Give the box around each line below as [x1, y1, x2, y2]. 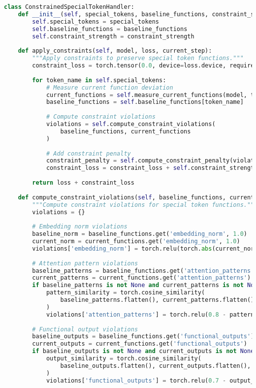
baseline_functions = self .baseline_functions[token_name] [46, 98, 244, 106]
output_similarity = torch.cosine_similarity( [46, 355, 201, 362]
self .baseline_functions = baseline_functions [32, 25, 188, 32]
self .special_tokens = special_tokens [32, 18, 160, 25]
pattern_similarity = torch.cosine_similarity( [46, 289, 205, 296]
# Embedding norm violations [32, 223, 128, 230]
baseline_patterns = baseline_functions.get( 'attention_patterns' [32, 267, 255, 274]
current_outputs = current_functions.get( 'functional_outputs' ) [32, 340, 247, 348]
